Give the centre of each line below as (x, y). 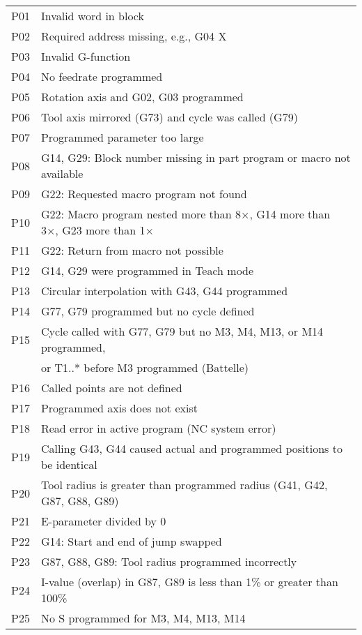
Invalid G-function (86, 56)
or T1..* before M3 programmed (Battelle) (145, 367)
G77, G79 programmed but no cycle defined (148, 311)
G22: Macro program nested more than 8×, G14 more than (186, 214)
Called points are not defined (111, 388)
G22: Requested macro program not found (144, 194)
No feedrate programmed (102, 76)
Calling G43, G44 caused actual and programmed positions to (191, 448)
